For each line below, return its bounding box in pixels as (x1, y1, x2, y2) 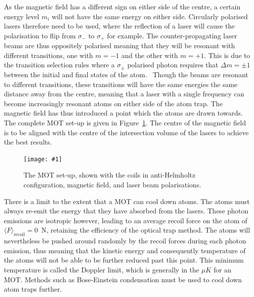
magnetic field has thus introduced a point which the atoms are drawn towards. (4, 108, 243, 118)
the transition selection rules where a (4, 59, 115, 70)
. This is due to (204, 50, 250, 60)
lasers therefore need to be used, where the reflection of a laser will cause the (4, 21, 235, 31)
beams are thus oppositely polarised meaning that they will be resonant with (4, 40, 235, 51)
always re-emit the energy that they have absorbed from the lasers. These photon (4, 206, 249, 216)
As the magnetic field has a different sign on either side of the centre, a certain (4, 1, 241, 11)
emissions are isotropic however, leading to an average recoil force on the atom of (4, 215, 248, 225)
